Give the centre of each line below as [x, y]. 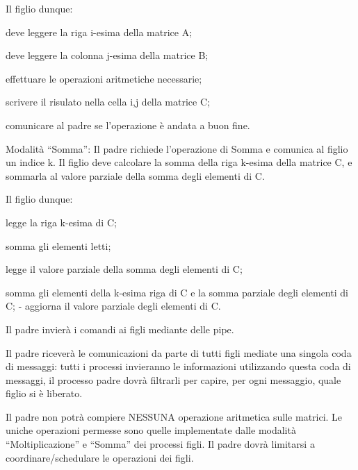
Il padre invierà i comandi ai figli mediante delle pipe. [120, 329]
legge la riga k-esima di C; [61, 222]
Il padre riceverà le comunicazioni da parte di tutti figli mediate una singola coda [179, 352]
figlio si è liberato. [44, 393]
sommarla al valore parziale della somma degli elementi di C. [135, 175]
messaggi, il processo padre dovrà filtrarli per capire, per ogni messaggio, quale [173, 379]
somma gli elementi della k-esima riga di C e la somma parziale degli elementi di [177, 292]
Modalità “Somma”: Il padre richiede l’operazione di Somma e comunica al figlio [177, 148]
